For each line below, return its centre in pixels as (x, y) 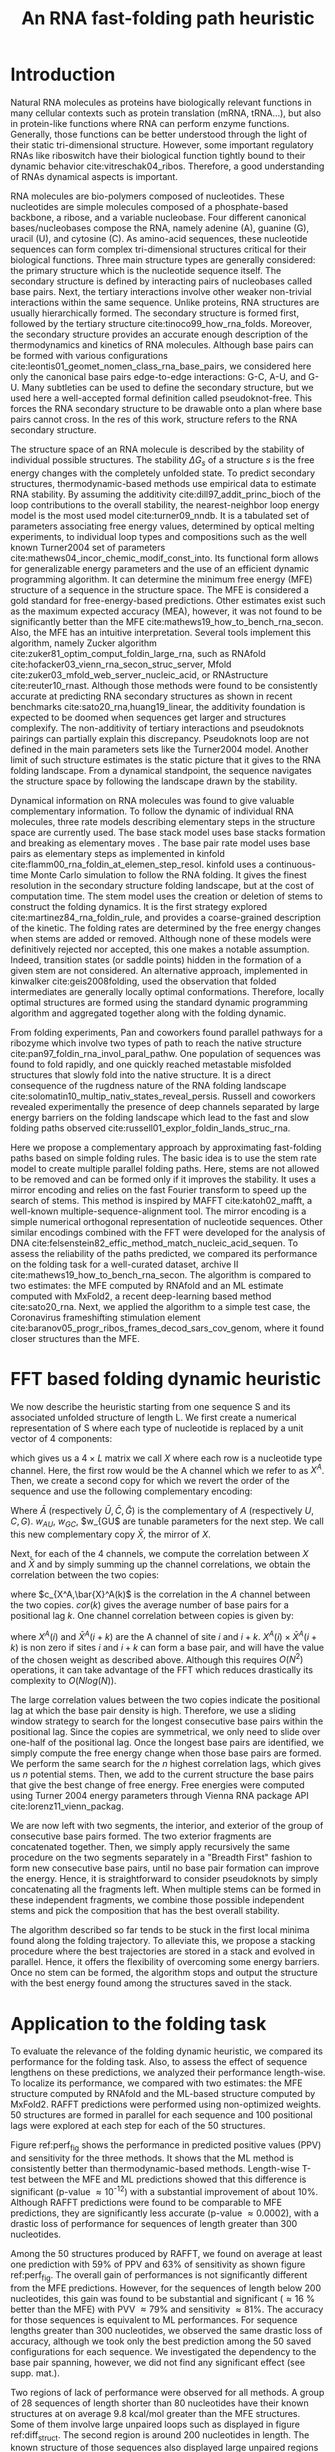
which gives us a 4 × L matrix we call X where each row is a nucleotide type (166, 1458)
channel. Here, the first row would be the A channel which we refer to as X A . (167, 1469)
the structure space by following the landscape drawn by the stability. (154, 781)
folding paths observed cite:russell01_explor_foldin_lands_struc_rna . (150, 1128)
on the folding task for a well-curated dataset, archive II (124, 1264)
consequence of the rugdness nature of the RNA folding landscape (148, 1085)
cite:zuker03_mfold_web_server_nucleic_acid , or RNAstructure (139, 674)
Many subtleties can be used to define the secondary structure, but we (167, 387)
